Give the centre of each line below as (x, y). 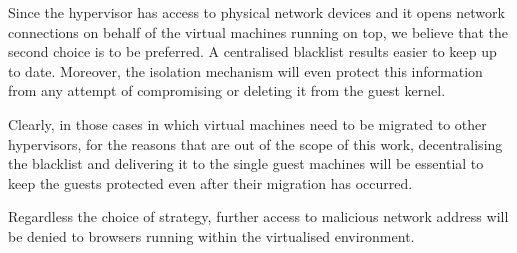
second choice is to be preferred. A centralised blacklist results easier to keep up (252, 51)
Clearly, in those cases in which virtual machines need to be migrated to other (247, 123)
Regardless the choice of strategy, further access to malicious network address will (258, 216)
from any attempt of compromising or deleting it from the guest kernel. (227, 90)
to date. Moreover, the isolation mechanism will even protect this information (245, 70)
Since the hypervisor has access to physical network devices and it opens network (256, 12)
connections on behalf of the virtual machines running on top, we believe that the (258, 31)
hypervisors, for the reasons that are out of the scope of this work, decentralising (255, 143)
